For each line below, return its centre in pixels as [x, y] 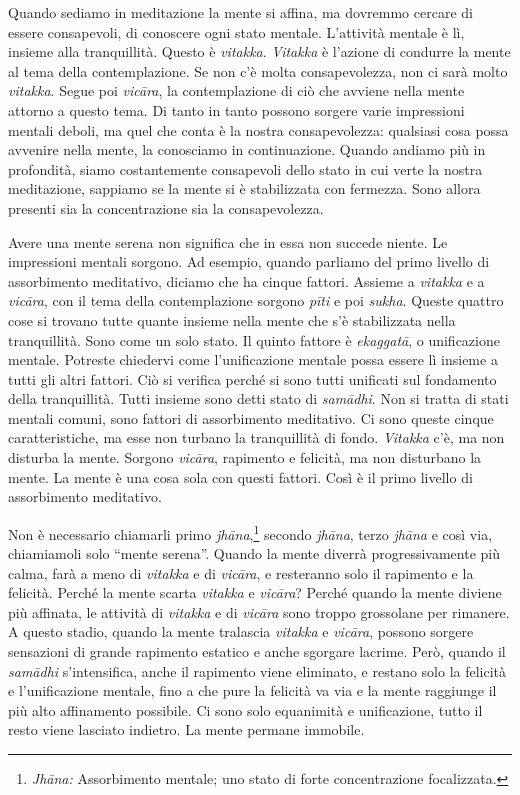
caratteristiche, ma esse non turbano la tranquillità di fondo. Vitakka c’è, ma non [256, 437]
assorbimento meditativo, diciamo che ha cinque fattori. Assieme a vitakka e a [246, 280]
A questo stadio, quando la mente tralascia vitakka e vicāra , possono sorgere [241, 631]
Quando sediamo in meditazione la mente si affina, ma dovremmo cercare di [240, 12]
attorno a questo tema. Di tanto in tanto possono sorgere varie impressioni [236, 109]
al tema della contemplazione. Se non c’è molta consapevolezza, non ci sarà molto [258, 70]
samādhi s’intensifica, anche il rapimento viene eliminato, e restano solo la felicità [257, 670]
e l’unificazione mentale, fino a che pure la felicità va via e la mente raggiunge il [252, 690]
